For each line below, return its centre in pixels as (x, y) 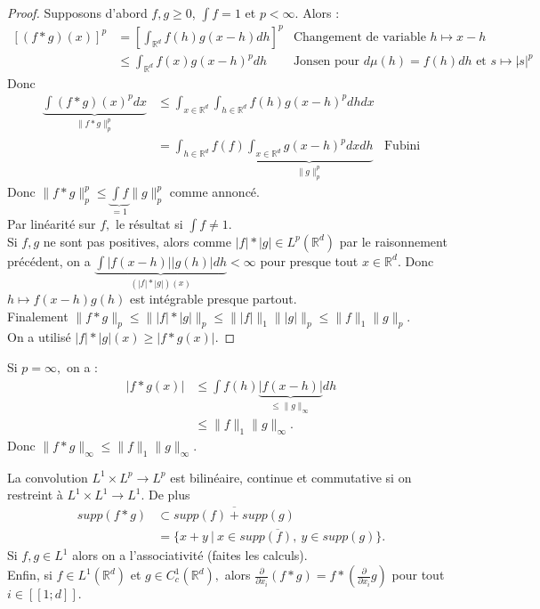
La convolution (48, 477)
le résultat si (149, 223)
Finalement (38, 316)
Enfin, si (30, 574)
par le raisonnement (393, 241)
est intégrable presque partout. (213, 299)
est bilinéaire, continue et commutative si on (291, 477)
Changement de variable (359, 37)
